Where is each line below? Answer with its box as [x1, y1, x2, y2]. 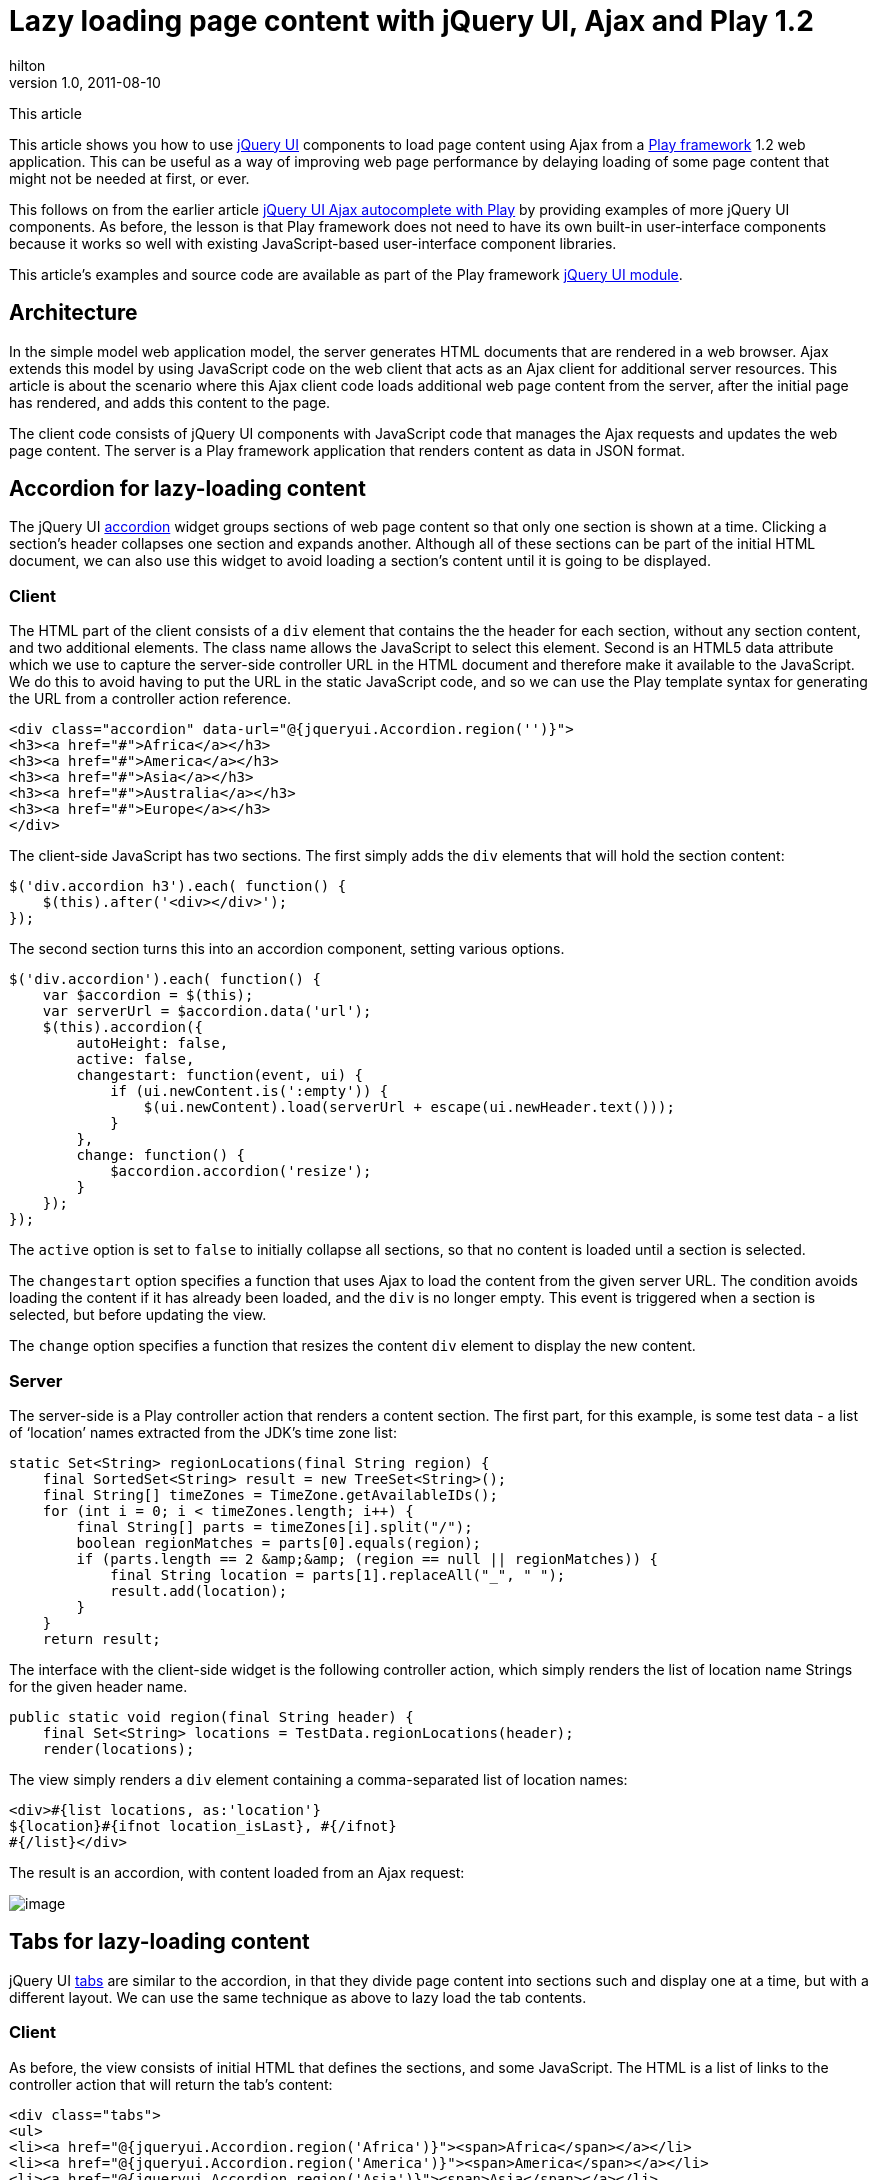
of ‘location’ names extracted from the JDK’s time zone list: [9, 1423, 397, 1441]
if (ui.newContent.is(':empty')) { [110, 1083, 389, 1100]
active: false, [76, 1051, 195, 1068]
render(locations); [42, 1740, 195, 1757]
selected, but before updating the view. [9, 1306, 267, 1324]
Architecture [9, 300, 138, 326]
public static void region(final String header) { [9, 1708, 414, 1725]
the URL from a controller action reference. [9, 690, 291, 708]
